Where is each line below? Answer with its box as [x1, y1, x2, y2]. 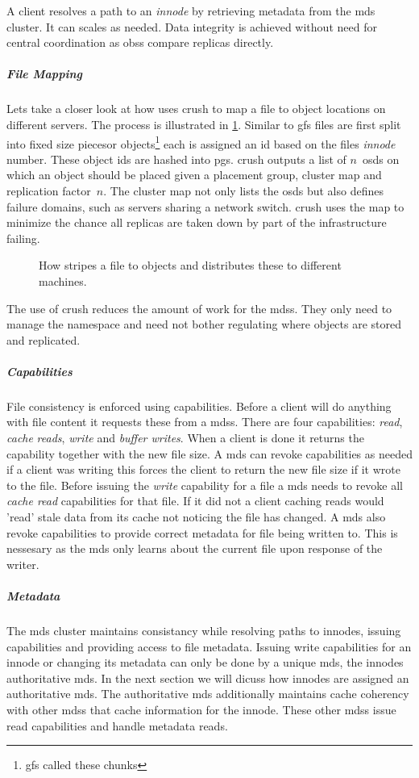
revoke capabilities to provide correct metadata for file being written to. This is [6, 524, 398, 541]
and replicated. [6, 331, 81, 348]
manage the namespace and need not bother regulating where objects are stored [6, 316, 402, 333]
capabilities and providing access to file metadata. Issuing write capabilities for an [6, 638, 412, 655]
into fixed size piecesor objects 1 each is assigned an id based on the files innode [6, 132, 396, 152]
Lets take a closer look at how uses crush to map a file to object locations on [6, 100, 386, 117]
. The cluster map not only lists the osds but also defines [103, 182, 384, 199]
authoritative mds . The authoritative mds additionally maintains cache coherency [6, 685, 409, 702]
